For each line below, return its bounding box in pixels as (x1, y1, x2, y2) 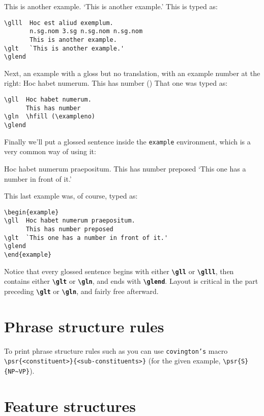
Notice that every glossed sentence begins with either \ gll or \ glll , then (4, 265, 234, 276)
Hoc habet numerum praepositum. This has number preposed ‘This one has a (4, 163, 246, 174)
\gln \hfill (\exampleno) (4, 113, 95, 120)
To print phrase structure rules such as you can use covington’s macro (4, 345, 228, 356)
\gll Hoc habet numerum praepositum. (4, 217, 135, 225)
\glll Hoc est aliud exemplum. (4, 19, 113, 27)
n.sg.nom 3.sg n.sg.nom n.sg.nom (30, 28, 143, 35)
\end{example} (4, 251, 52, 258)
